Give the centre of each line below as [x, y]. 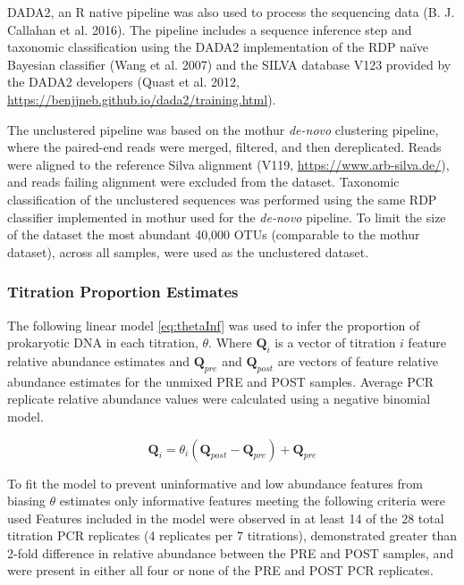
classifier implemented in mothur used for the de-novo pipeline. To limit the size [227, 217]
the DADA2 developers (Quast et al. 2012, [123, 82]
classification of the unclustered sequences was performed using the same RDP [222, 199]
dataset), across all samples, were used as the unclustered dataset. [188, 251]
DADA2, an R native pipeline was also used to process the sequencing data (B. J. [231, 12]
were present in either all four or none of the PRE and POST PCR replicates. [220, 570]
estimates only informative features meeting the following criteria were [253, 501]
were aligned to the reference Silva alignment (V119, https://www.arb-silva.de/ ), [228, 164]
